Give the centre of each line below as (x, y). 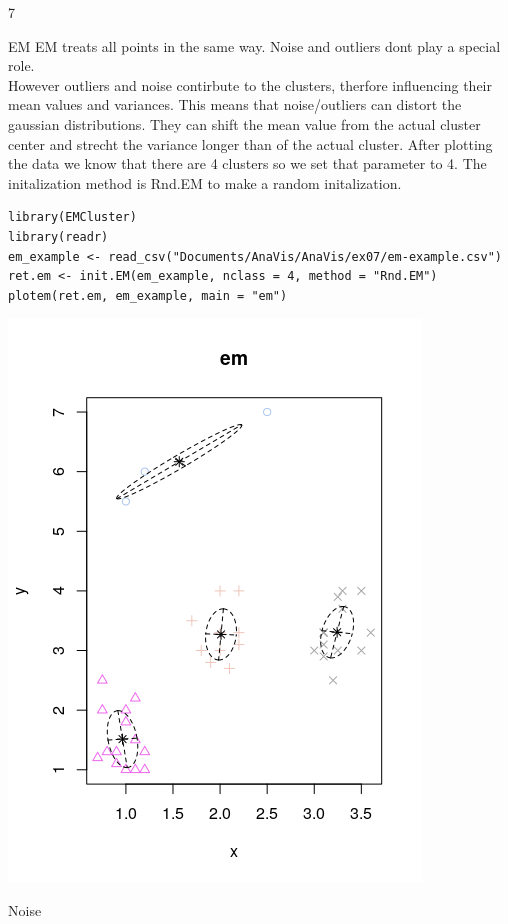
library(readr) (58, 236)
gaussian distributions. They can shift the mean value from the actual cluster (244, 123)
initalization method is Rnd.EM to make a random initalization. (205, 182)
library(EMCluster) (72, 217)
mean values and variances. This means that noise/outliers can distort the (235, 104)
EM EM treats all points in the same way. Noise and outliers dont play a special (254, 45)
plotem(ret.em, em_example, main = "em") (148, 295)
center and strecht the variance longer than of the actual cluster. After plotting (250, 143)
